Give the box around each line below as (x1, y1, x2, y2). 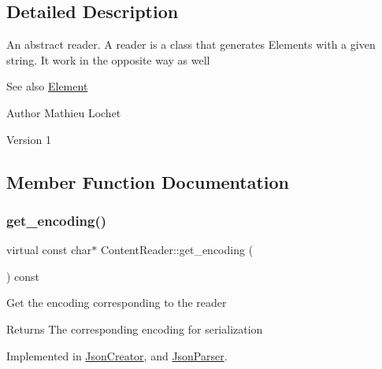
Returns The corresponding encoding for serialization (6, 320, 263, 337)
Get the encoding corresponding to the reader (6, 294, 227, 311)
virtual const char (6, 242, 92, 258)
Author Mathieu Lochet (6, 104, 121, 120)
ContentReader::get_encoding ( (100, 242, 254, 258)
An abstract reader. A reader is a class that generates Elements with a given (6, 36, 376, 53)
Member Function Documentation (6, 169, 290, 194)
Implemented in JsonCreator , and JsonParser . (6, 347, 228, 363)
